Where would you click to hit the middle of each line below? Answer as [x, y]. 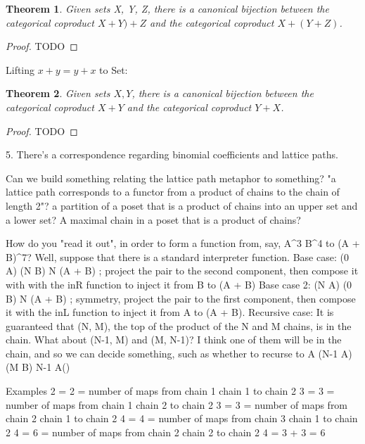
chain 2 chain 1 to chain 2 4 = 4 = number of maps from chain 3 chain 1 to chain [182, 418]
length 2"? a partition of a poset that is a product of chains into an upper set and [182, 205]
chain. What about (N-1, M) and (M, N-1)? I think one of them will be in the [174, 340]
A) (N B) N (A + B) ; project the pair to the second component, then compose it [182, 271]
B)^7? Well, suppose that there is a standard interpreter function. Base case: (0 [177, 256]
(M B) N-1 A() [38, 367]
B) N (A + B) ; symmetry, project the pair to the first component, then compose [181, 298]
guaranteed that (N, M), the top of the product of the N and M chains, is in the [179, 325]
